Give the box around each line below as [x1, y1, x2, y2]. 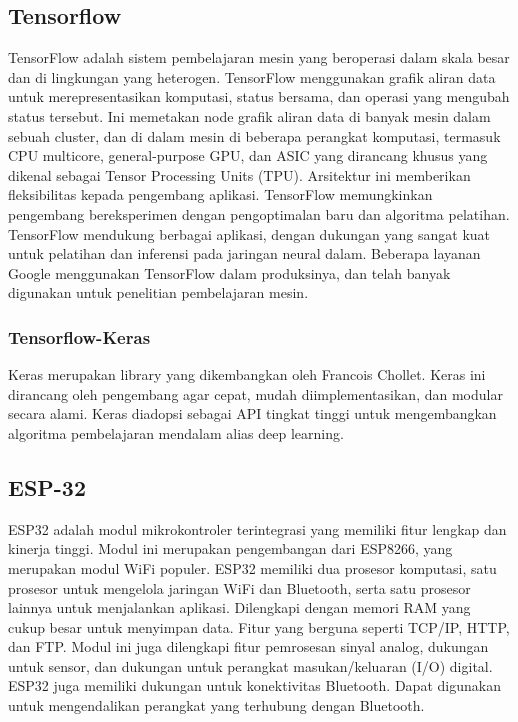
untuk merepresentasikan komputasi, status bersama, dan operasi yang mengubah [8, 86, 510, 107]
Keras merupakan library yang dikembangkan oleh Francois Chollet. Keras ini [8, 364, 486, 385]
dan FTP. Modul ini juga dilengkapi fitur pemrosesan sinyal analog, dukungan [8, 636, 489, 657]
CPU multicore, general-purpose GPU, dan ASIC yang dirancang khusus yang [8, 145, 488, 166]
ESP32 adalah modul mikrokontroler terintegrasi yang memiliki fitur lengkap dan [8, 518, 507, 539]
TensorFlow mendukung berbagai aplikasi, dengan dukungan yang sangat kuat [8, 223, 491, 244]
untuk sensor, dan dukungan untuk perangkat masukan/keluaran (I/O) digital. [8, 655, 493, 676]
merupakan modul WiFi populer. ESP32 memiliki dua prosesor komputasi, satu [8, 557, 497, 578]
